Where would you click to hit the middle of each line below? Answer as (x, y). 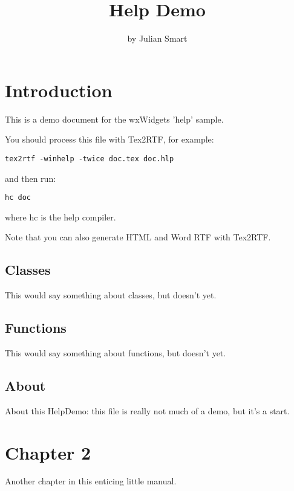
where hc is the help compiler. (60, 217)
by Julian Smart (157, 38)
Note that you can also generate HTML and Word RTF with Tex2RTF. (138, 237)
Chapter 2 (48, 452)
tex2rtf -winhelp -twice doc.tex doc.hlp (90, 159)
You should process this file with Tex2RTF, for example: (109, 139)
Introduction (59, 90)
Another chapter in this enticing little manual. (91, 481)
